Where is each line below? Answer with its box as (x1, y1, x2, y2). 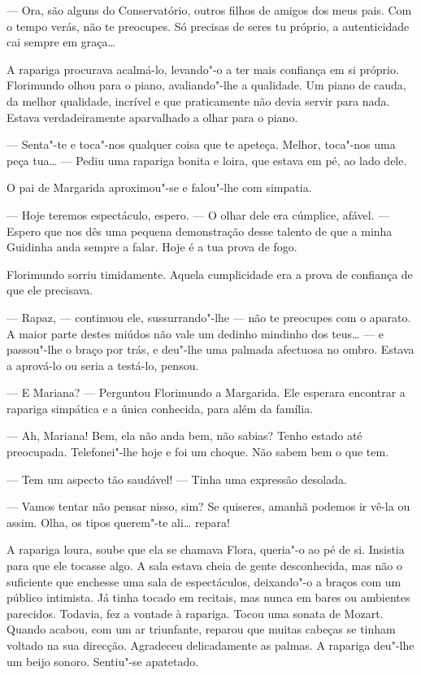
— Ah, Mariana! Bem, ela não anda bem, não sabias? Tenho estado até (7, 427, 362, 444)
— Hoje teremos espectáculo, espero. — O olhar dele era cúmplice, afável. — (7, 206, 390, 223)
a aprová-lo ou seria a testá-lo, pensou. (7, 356, 199, 373)
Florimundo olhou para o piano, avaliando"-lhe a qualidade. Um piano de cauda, (7, 76, 406, 94)
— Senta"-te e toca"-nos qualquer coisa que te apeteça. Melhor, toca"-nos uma (7, 136, 396, 153)
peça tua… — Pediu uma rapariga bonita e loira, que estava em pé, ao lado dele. (7, 151, 407, 168)
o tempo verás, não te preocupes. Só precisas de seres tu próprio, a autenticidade (7, 17, 410, 34)
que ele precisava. (7, 281, 93, 298)
